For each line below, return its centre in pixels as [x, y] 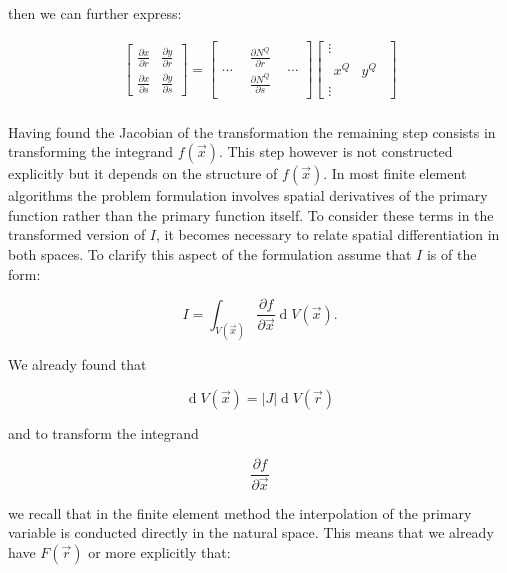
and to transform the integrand [103, 433]
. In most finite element [395, 173]
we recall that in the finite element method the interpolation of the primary [240, 512]
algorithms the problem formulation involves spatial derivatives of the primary [248, 195]
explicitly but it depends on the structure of [143, 173]
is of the [451, 253]
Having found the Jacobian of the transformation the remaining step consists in [252, 131]
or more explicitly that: [159, 551]
